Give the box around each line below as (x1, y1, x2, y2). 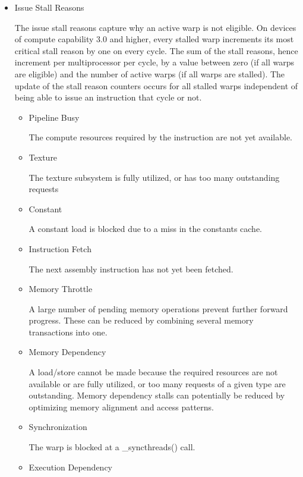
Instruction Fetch (29, 242, 91, 255)
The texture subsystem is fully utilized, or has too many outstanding (29, 171, 280, 183)
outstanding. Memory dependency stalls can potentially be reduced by (29, 389, 285, 401)
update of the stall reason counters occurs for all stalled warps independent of (14, 79, 298, 92)
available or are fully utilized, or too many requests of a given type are (29, 377, 286, 390)
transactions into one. (29, 325, 108, 338)
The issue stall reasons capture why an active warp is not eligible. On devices (14, 21, 296, 33)
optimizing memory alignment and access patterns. (29, 400, 214, 413)
